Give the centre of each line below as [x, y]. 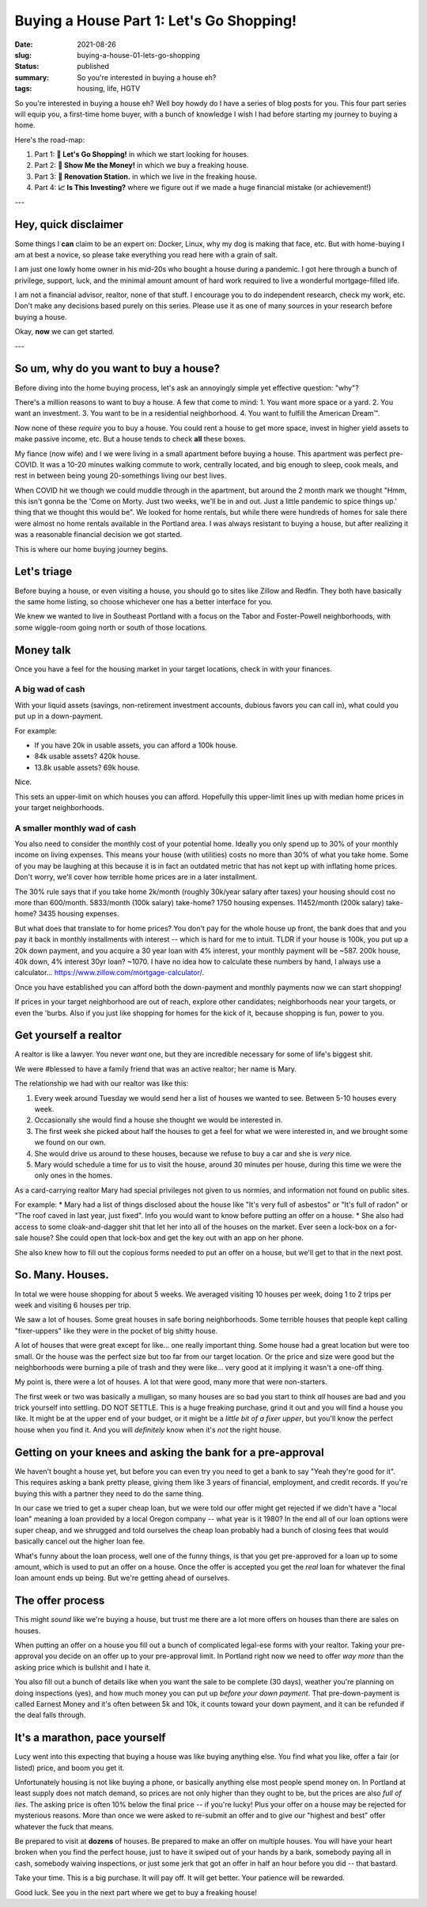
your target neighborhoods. [59, 807]
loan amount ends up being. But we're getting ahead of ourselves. [122, 1578]
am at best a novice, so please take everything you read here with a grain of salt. [146, 254]
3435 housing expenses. [79, 914]
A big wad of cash [50, 689]
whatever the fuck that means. [64, 1826]
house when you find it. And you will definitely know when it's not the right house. [148, 1429]
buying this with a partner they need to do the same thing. [109, 1494]
